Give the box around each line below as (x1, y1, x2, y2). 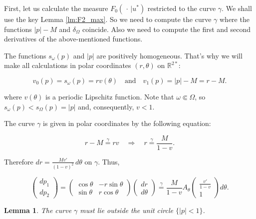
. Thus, (98, 156, 120, 166)
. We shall (222, 3, 252, 13)
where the (219, 14, 250, 24)
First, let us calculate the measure (4, 3, 108, 13)
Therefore (4, 156, 33, 166)
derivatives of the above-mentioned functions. (4, 33, 143, 44)
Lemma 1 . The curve (4, 205, 72, 215)
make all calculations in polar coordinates (4, 60, 131, 70)
